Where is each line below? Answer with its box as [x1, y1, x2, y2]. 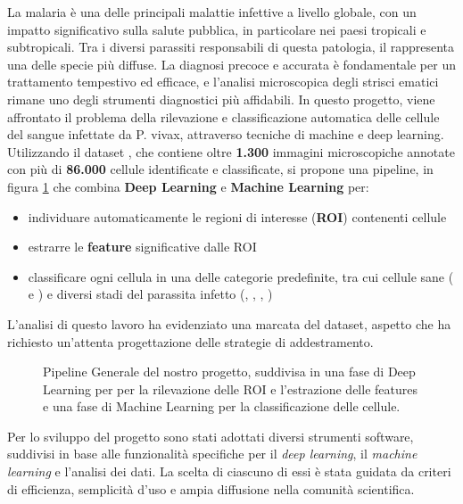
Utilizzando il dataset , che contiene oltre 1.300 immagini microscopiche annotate [7, 142, 455, 161]
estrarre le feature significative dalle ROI [28, 237, 257, 256]
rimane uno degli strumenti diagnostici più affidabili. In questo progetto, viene [7, 89, 435, 108]
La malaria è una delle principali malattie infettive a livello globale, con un [7, 3, 417, 21]
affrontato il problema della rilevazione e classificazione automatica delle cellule [7, 107, 440, 126]
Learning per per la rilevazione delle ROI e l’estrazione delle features [43, 379, 418, 398]
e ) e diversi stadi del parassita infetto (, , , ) [28, 285, 273, 303]
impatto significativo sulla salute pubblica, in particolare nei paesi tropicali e [7, 20, 426, 38]
